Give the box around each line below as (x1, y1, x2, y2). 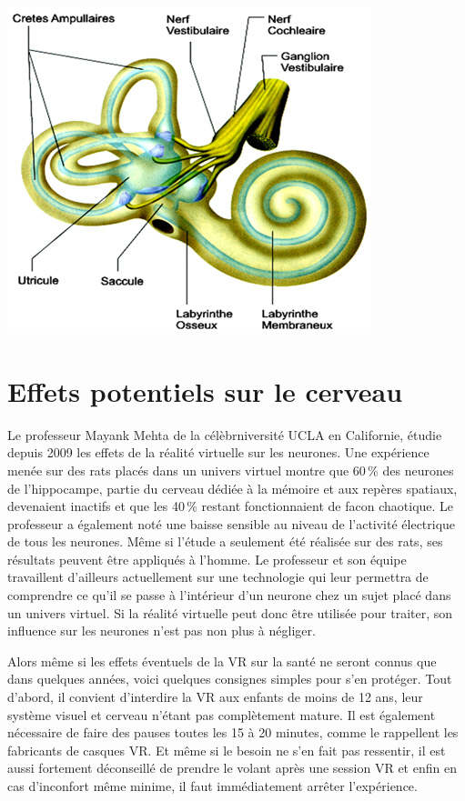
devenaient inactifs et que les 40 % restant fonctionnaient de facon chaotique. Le (7, 496, 454, 516)
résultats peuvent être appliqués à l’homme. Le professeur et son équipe (7, 549, 407, 568)
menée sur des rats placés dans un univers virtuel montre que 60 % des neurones (7, 460, 454, 479)
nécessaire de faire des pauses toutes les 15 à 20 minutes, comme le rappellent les (7, 723, 459, 742)
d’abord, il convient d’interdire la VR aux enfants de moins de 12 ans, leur (7, 687, 423, 706)
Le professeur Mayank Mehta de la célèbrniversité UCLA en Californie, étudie (7, 425, 442, 444)
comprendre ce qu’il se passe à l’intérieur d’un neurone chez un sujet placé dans (7, 586, 451, 605)
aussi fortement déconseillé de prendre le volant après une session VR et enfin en (7, 758, 457, 777)
